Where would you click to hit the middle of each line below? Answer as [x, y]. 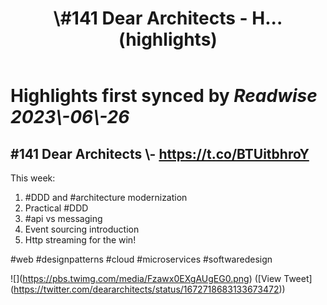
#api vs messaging [63, 218]
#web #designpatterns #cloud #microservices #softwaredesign [141, 259]
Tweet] [298, 278]
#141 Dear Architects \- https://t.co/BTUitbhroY [160, 153]
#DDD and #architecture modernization [106, 197]
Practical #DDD [56, 208]
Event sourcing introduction [82, 229]
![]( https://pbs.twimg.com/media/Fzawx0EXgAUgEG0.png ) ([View [146, 278]
